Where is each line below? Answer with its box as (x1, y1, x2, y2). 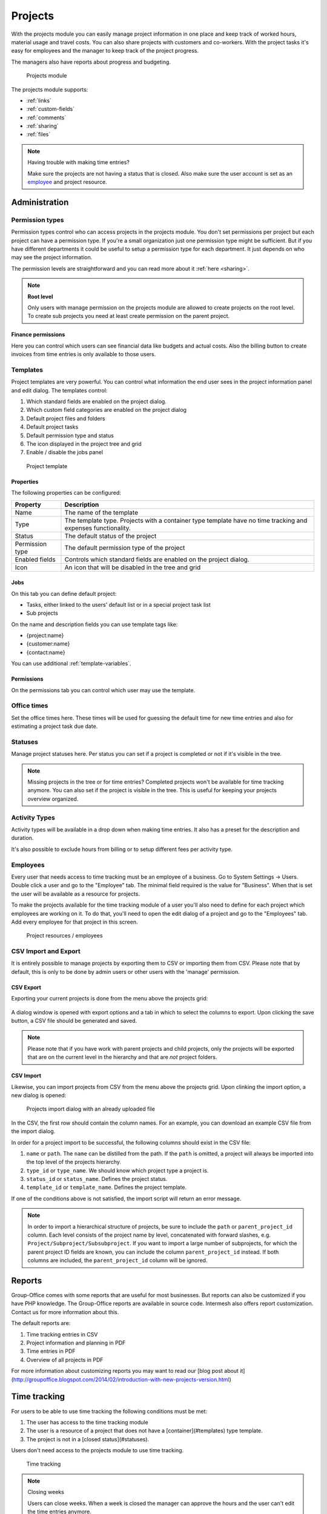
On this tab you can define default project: (11, 590, 117, 597)
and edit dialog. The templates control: (11, 386, 108, 394)
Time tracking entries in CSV (26, 1331, 98, 1338)
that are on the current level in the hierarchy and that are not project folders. (27, 1054, 217, 1061)
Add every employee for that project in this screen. (11, 918, 138, 925)
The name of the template (64, 508, 139, 517)
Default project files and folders (26, 415, 105, 422)
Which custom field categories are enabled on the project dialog (26, 406, 187, 414)
